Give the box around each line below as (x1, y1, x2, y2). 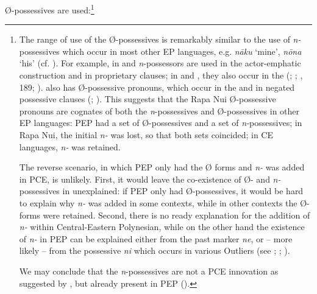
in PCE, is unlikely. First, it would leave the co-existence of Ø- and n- (19, 172, 281, 185)
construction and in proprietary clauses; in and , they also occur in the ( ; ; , (19, 69, 303, 82)
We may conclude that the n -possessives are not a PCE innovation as (19, 264, 279, 277)
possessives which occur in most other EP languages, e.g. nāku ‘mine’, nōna (19, 44, 302, 57)
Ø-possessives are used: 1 (5, 2, 94, 16)
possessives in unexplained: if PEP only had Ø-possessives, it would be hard (19, 184, 304, 197)
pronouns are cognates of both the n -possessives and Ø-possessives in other (19, 104, 300, 117)
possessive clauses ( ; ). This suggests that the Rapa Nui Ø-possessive (19, 93, 276, 105)
